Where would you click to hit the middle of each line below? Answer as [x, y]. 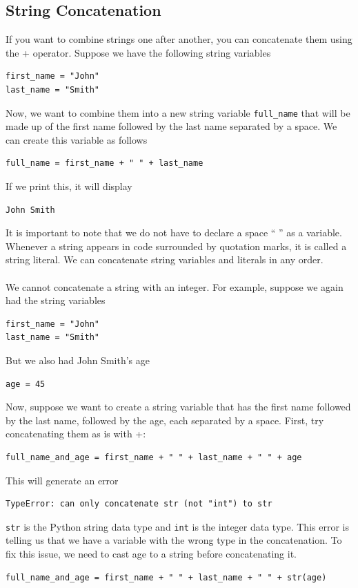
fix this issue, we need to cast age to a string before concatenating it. [151, 553]
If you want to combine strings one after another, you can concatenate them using [179, 39]
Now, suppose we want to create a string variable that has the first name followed [178, 407]
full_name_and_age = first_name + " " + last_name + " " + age [154, 457]
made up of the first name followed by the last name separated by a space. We [171, 126]
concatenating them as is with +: [76, 434]
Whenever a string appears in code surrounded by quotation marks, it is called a [176, 246]
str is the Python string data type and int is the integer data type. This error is [177, 526]
